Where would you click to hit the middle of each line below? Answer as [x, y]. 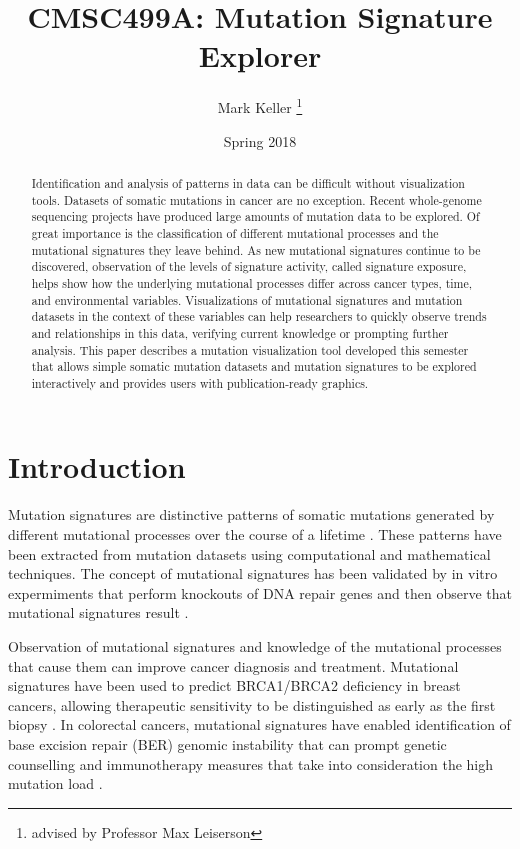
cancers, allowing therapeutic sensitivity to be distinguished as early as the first [252, 704]
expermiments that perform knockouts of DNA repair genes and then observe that [260, 592]
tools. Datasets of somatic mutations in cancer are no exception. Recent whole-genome [256, 199]
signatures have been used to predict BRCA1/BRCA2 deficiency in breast [234, 685]
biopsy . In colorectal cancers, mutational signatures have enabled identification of [259, 724]
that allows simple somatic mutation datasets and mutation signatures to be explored [254, 366]
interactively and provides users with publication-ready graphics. [200, 382]
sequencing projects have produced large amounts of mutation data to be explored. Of [255, 216]
